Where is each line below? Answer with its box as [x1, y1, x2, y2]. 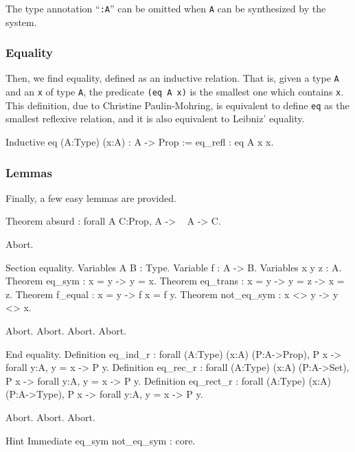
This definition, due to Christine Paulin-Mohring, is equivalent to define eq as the [5, 98, 350, 112]
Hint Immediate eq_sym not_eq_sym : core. [5, 433, 196, 447]
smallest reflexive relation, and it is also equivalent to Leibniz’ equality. [5, 111, 305, 126]
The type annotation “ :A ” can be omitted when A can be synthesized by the [5, 1, 326, 15]
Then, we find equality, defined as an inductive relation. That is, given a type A [5, 71, 339, 85]
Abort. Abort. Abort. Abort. [5, 324, 126, 337]
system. [5, 14, 37, 29]
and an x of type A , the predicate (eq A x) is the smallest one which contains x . [5, 84, 344, 99]
